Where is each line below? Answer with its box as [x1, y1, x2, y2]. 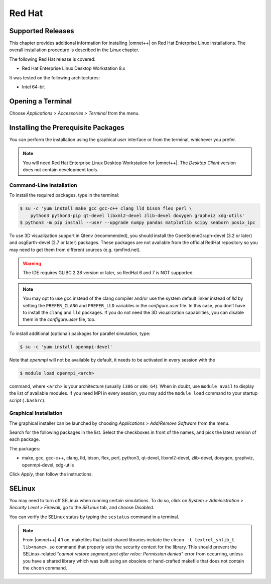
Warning [23, 261, 41, 267]
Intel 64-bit [22, 84, 45, 90]
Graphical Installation [9, 410, 63, 417]
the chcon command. [23, 565, 67, 571]
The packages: [9, 445, 40, 451]
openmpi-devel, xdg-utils [22, 462, 74, 468]
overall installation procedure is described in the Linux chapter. [9, 47, 140, 53]
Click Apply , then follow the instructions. [9, 471, 93, 477]
